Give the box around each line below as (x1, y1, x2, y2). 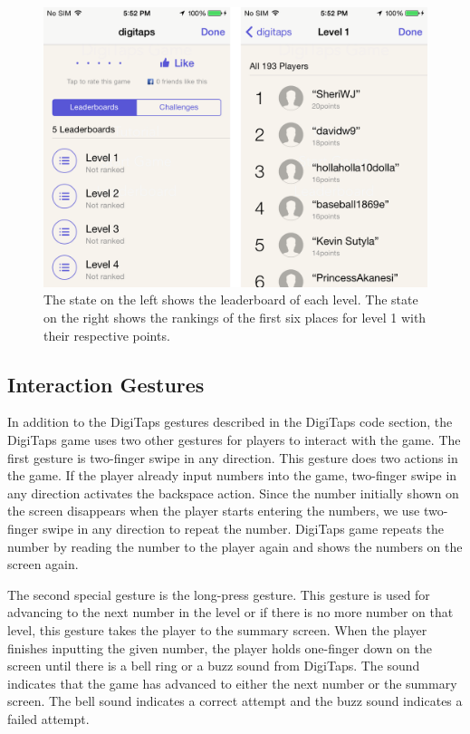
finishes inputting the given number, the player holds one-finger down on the (7, 638, 432, 657)
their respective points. (43, 325, 170, 344)
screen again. (7, 555, 79, 574)
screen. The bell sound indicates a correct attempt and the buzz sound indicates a (7, 691, 463, 710)
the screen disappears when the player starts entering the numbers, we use (7, 501, 420, 520)
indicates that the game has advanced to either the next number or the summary (7, 673, 457, 692)
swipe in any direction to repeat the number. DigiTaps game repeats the (42, 519, 445, 538)
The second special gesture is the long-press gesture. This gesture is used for (7, 584, 430, 604)
